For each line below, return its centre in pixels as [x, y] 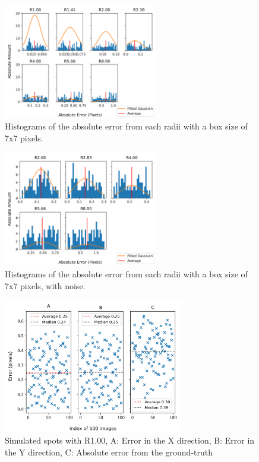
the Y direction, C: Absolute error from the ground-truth [109, 452]
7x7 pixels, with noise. [45, 285]
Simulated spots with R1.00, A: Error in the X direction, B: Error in [130, 440]
